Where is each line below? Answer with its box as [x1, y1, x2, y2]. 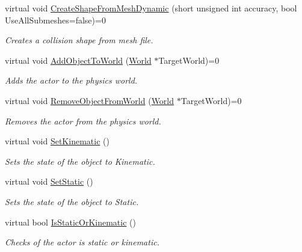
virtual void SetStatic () [5, 175, 93, 188]
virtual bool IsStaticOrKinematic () [5, 215, 136, 228]
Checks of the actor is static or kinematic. [5, 236, 159, 248]
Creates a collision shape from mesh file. [5, 34, 153, 46]
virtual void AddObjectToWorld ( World [5, 54, 152, 66]
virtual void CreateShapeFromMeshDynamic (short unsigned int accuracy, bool [5, 2, 297, 14]
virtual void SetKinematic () [5, 135, 109, 147]
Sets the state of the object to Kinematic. [5, 155, 155, 167]
